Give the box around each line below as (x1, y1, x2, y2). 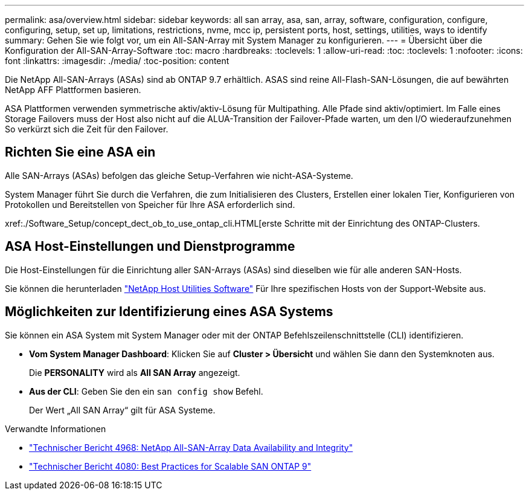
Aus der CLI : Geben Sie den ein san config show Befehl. (29, 386, 263, 396)
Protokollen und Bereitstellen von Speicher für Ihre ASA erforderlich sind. (5, 199, 295, 210)
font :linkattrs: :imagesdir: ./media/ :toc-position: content (5, 56, 229, 66)
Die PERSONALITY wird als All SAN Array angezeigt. (29, 367, 240, 378)
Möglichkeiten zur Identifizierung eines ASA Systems (5, 304, 333, 320)
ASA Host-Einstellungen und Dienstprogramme (5, 239, 295, 254)
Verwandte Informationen (5, 423, 106, 434)
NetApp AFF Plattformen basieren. (5, 85, 141, 95)
